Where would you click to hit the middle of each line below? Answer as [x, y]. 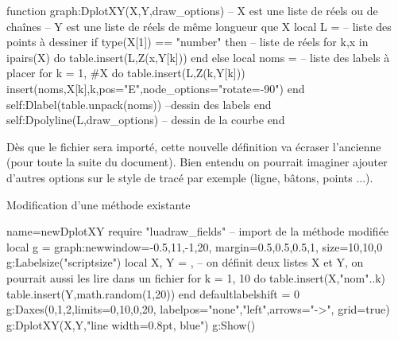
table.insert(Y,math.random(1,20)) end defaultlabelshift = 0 [153, 293]
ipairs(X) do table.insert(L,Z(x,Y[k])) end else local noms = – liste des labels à [198, 57]
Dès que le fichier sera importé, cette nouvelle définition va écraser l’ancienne [194, 146]
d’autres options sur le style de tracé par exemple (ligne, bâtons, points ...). [190, 177]
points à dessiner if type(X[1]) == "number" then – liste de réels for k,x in [187, 42]
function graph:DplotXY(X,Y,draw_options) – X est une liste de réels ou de [192, 10]
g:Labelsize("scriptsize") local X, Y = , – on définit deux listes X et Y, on [185, 262]
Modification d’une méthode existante [99, 204]
